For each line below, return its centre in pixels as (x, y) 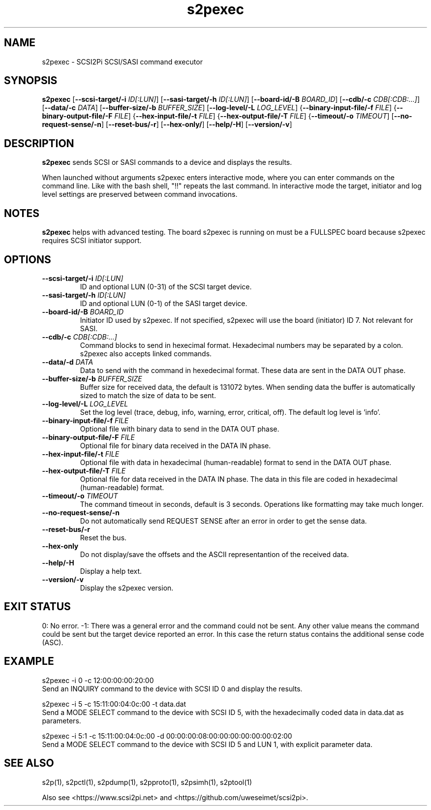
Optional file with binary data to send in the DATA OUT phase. (180, 429)
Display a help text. (111, 571)
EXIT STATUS (37, 607)
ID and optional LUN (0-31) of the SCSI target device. (166, 286)
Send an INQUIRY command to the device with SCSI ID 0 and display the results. (172, 688)
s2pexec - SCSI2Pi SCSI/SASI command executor (122, 62)
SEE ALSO (29, 763)
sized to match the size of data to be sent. (148, 395)
